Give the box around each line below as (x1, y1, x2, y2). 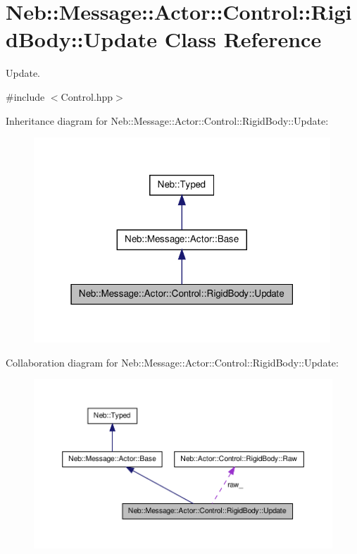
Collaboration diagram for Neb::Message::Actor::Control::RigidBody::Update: (6, 355, 339, 369)
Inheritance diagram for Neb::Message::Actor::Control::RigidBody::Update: (6, 113, 329, 128)
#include (6, 89, 45, 104)
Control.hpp (61, 89, 113, 104)
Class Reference (164, 25, 322, 54)
